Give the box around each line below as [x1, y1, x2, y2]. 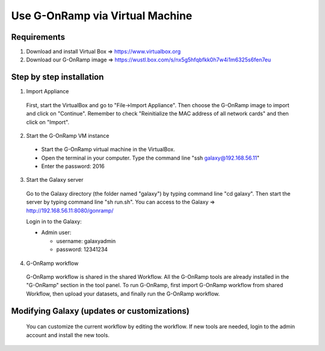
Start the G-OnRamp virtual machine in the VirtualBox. [41, 146, 175, 153]
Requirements [11, 32, 66, 42]
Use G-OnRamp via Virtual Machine [11, 9, 193, 22]
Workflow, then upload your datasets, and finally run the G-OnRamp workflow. [26, 290, 220, 297]
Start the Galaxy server [26, 176, 84, 184]
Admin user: [41, 229, 72, 236]
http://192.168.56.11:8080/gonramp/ [26, 207, 114, 214]
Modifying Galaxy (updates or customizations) [11, 306, 190, 316]
